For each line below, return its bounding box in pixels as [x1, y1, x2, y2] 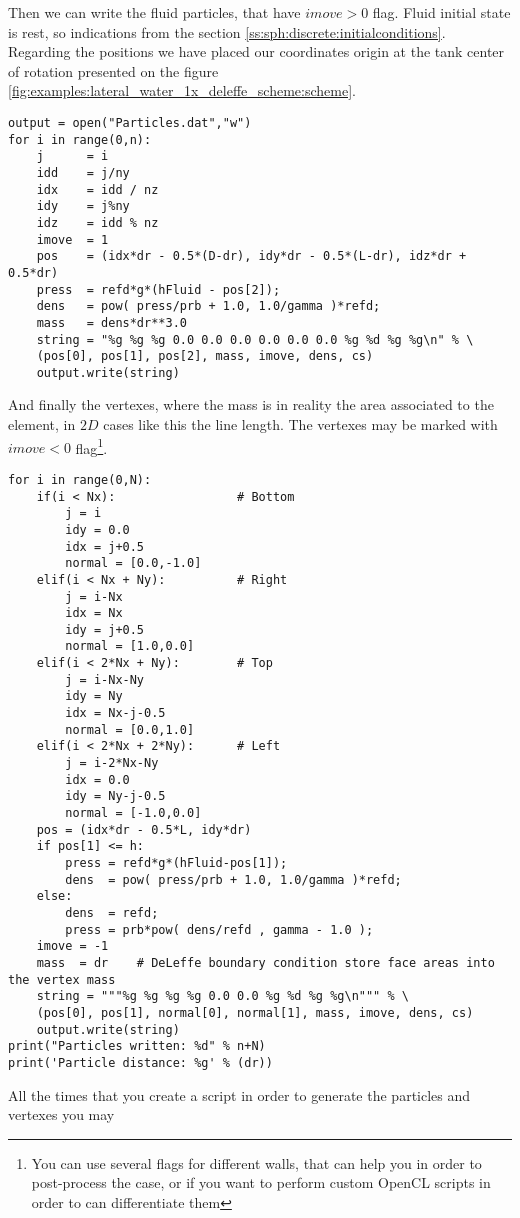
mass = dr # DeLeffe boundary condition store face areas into [36, 955, 495, 970]
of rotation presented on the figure [8, 60, 219, 81]
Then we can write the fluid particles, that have [8, 2, 301, 22]
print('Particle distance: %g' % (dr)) [8, 1055, 273, 1070]
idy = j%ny [36, 199, 130, 214]
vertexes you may [8, 1104, 115, 1125]
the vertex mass [8, 972, 116, 987]
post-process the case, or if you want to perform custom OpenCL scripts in [31, 1172, 491, 1193]
